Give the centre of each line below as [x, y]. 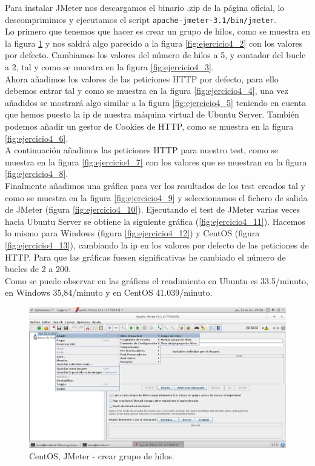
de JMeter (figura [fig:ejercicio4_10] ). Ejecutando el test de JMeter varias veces [153, 209]
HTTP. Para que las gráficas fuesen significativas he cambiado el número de [145, 257]
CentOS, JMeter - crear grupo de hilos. [102, 456]
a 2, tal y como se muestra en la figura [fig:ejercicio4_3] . [109, 67]
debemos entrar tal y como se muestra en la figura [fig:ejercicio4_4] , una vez [147, 91]
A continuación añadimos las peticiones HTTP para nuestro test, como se [142, 150]
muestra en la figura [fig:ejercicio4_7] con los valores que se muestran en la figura [156, 161]
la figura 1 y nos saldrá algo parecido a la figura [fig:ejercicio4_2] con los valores [154, 43]
